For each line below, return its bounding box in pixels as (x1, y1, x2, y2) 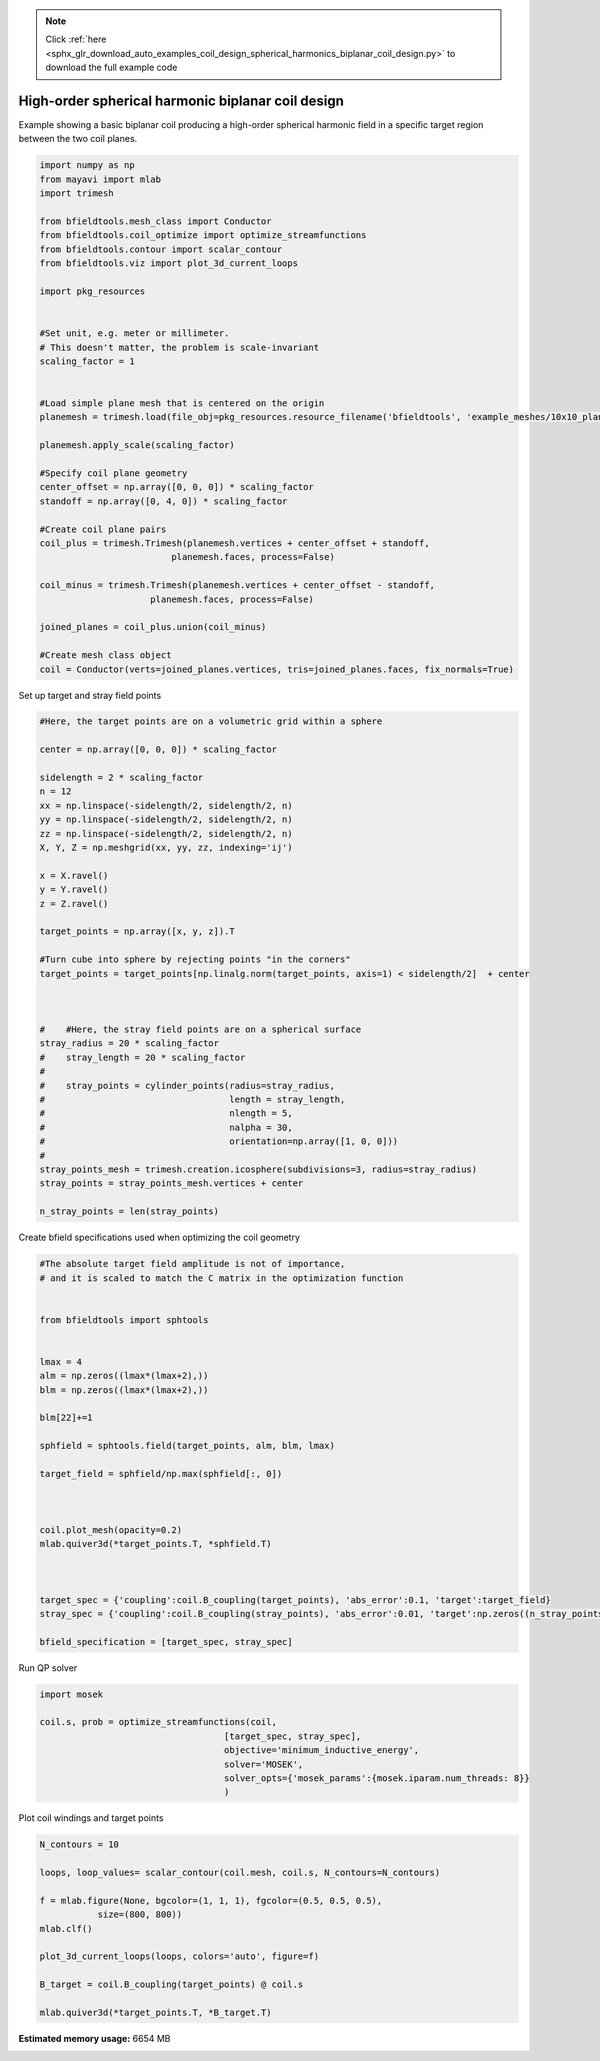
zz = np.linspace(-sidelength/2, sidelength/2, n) (39, 828, 294, 839)
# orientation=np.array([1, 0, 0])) (39, 1136, 399, 1147)
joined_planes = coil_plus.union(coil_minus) (39, 621, 267, 633)
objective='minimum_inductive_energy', (223, 1745, 420, 1756)
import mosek (39, 1688, 104, 1700)
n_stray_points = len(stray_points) (39, 1206, 220, 1217)
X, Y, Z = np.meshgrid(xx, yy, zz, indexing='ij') (39, 842, 294, 853)
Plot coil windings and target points (18, 1812, 164, 1824)
